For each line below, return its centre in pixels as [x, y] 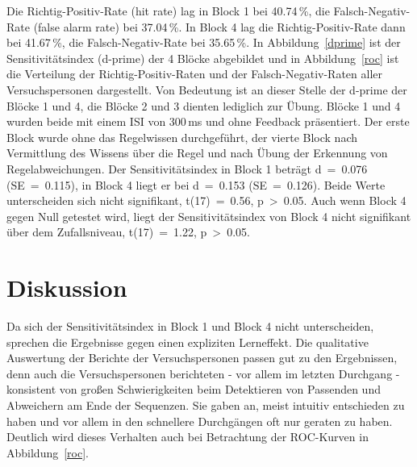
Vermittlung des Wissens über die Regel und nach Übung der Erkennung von [197, 153]
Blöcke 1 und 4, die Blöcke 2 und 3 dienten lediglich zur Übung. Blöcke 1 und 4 [204, 105]
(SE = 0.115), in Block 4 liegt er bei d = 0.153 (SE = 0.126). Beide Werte [196, 184]
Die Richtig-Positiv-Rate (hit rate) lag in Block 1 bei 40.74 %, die [168, 10]
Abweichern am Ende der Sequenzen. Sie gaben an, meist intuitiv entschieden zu [206, 405]
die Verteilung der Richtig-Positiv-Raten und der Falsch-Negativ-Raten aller [195, 74]
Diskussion [67, 288]
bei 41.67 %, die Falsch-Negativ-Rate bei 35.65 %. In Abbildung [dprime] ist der [204, 42]
